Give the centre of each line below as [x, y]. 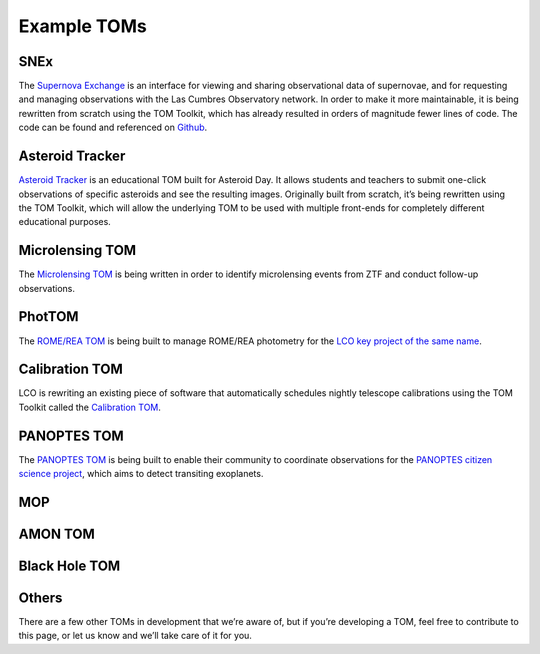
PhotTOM [48, 316]
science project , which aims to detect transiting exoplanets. [141, 474]
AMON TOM [56, 533]
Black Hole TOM [69, 565]
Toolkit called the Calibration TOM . [90, 407]
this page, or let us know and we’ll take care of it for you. [135, 636]
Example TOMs [82, 26]
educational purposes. [65, 222]
